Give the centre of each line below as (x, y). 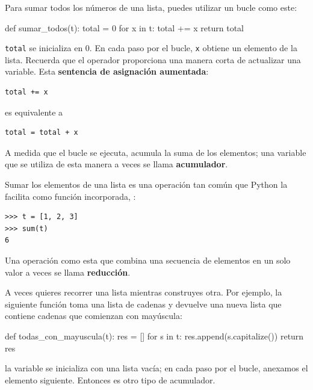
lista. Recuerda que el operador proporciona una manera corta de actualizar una (153, 59)
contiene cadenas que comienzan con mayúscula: (94, 316)
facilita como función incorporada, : (70, 196)
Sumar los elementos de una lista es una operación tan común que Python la (146, 184)
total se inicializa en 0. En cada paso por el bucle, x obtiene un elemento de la (151, 48)
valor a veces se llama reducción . (68, 272)
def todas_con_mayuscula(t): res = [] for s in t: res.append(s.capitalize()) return (154, 336)
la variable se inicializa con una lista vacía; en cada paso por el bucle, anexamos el (156, 368)
